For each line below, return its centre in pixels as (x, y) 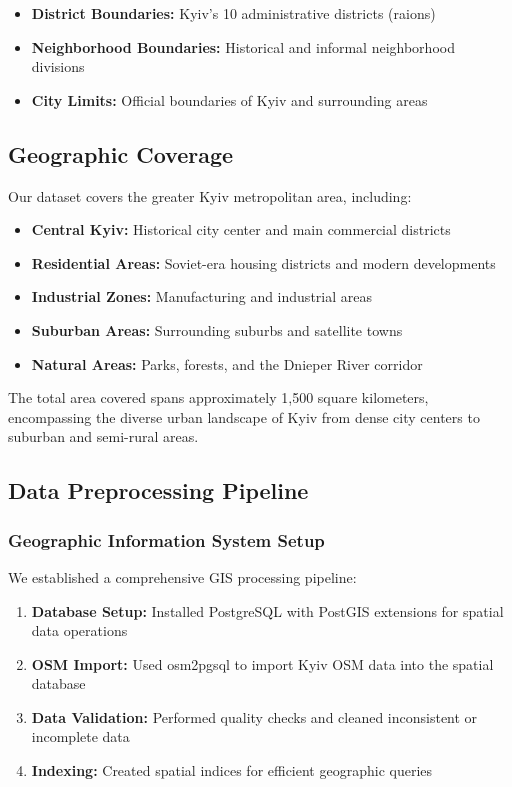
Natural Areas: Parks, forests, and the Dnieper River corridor (227, 363)
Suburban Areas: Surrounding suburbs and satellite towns (217, 329)
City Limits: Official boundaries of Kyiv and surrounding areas (229, 99)
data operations (79, 630)
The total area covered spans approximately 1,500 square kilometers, (218, 397)
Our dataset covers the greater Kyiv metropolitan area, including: (210, 195)
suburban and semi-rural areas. (103, 436)
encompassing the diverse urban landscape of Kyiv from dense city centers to (244, 416)
